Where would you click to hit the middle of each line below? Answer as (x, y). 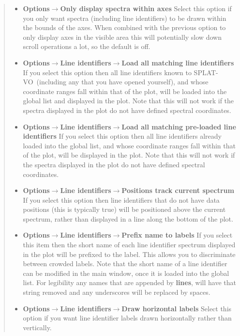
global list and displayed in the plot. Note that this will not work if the (128, 101)
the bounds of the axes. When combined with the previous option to (124, 27)
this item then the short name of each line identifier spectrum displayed (129, 245)
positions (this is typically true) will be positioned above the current (124, 209)
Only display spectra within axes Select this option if (146, 8)
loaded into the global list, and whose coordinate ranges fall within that (129, 145)
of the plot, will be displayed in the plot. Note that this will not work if (129, 155)
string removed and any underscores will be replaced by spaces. (117, 292)
